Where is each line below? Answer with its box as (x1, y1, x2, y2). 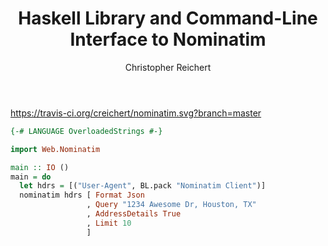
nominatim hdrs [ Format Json (19, 190, 145, 201)
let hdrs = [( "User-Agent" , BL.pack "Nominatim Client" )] (19, 181, 267, 191)
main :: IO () (10, 162, 70, 172)
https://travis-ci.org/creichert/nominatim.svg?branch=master (10, 107, 262, 119)
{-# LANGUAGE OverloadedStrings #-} (10, 126, 163, 136)
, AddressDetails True (86, 209, 182, 219)
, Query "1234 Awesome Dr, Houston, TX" (86, 200, 257, 210)
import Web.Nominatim (10, 144, 101, 154)
